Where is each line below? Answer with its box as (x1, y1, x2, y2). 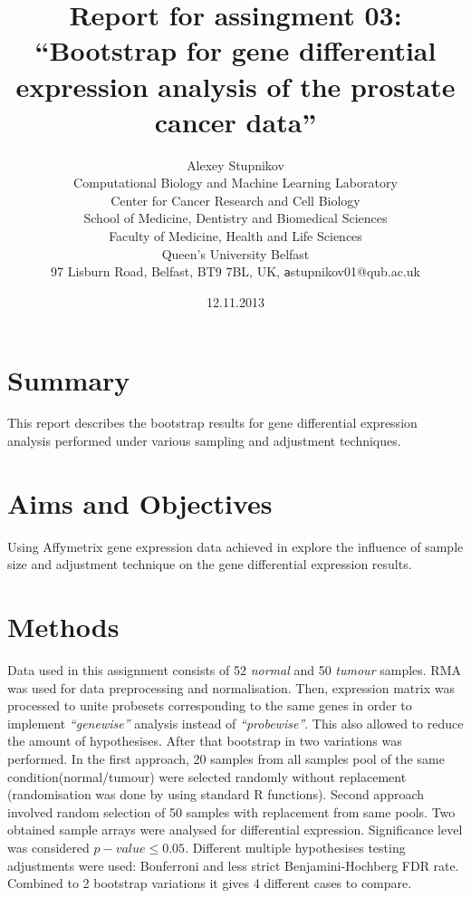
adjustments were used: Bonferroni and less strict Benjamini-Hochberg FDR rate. (7, 855, 459, 874)
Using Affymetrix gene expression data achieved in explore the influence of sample (7, 536, 464, 555)
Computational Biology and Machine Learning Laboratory (73, 173, 398, 192)
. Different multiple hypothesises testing (185, 838, 406, 856)
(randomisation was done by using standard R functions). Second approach (7, 785, 425, 804)
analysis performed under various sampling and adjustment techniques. (7, 431, 401, 450)
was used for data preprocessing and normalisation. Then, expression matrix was (7, 678, 455, 697)
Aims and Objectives (7, 484, 273, 521)
